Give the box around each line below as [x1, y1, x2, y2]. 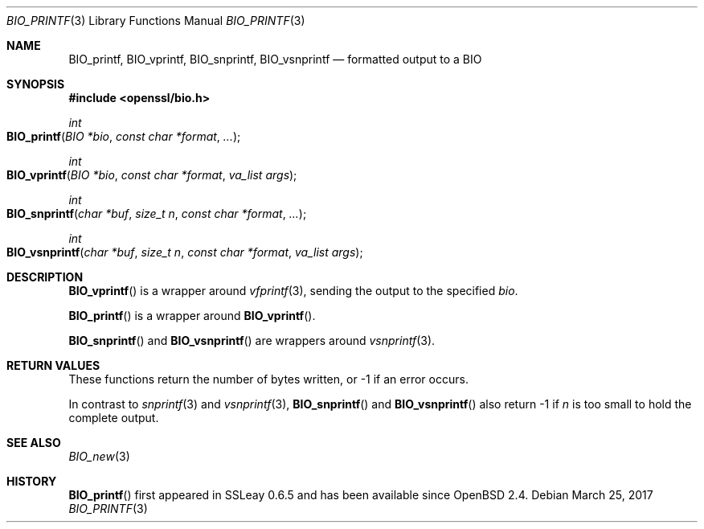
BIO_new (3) [68, 449, 130, 463]
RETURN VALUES [6, 359, 100, 372]
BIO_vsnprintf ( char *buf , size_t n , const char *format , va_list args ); [6, 245, 363, 259]
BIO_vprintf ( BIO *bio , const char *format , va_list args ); [6, 168, 297, 182]
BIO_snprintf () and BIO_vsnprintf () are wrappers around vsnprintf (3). [68, 334, 436, 347]
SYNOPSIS [6, 77, 65, 91]
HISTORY [6, 474, 57, 488]
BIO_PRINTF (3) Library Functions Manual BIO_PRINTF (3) [6, 14, 305, 27]
